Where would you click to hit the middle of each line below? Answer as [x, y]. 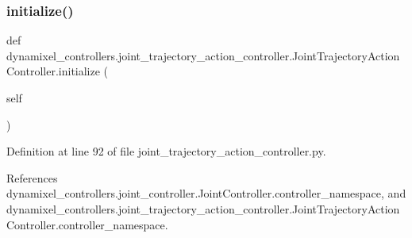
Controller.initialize [53, 71]
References [32, 177]
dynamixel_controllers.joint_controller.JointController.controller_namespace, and [206, 193]
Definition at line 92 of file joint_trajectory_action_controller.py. [166, 151]
